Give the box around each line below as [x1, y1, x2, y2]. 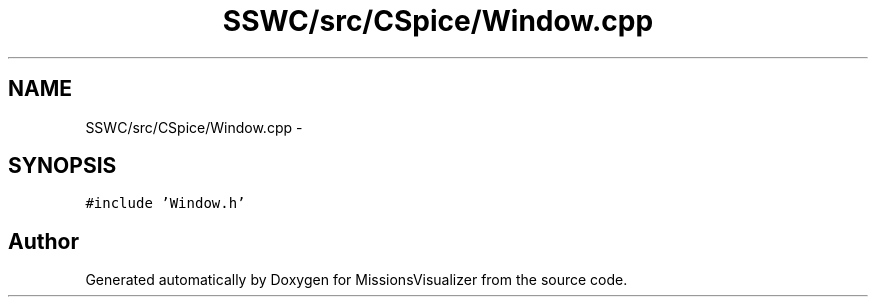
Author [8, 228, 79, 254]
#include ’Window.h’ [85, 195, 246, 212]
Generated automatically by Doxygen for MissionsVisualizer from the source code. [85, 271, 628, 289]
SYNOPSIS [8, 153, 117, 179]
